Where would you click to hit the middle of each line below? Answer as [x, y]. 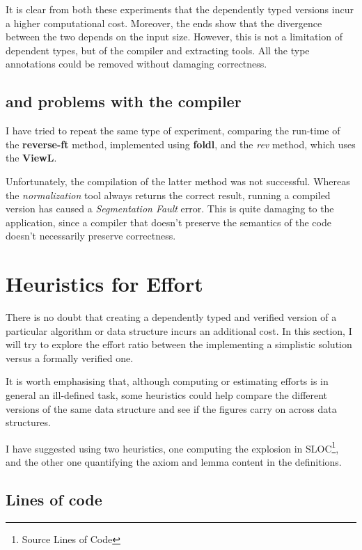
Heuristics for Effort [104, 284]
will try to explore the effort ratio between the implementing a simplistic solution [179, 344]
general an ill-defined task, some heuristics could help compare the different [167, 395]
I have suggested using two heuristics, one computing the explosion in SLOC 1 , [172, 447]
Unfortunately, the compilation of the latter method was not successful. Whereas [178, 181]
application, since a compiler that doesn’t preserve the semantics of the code [168, 222]
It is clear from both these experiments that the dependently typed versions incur [180, 9]
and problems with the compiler [124, 101]
